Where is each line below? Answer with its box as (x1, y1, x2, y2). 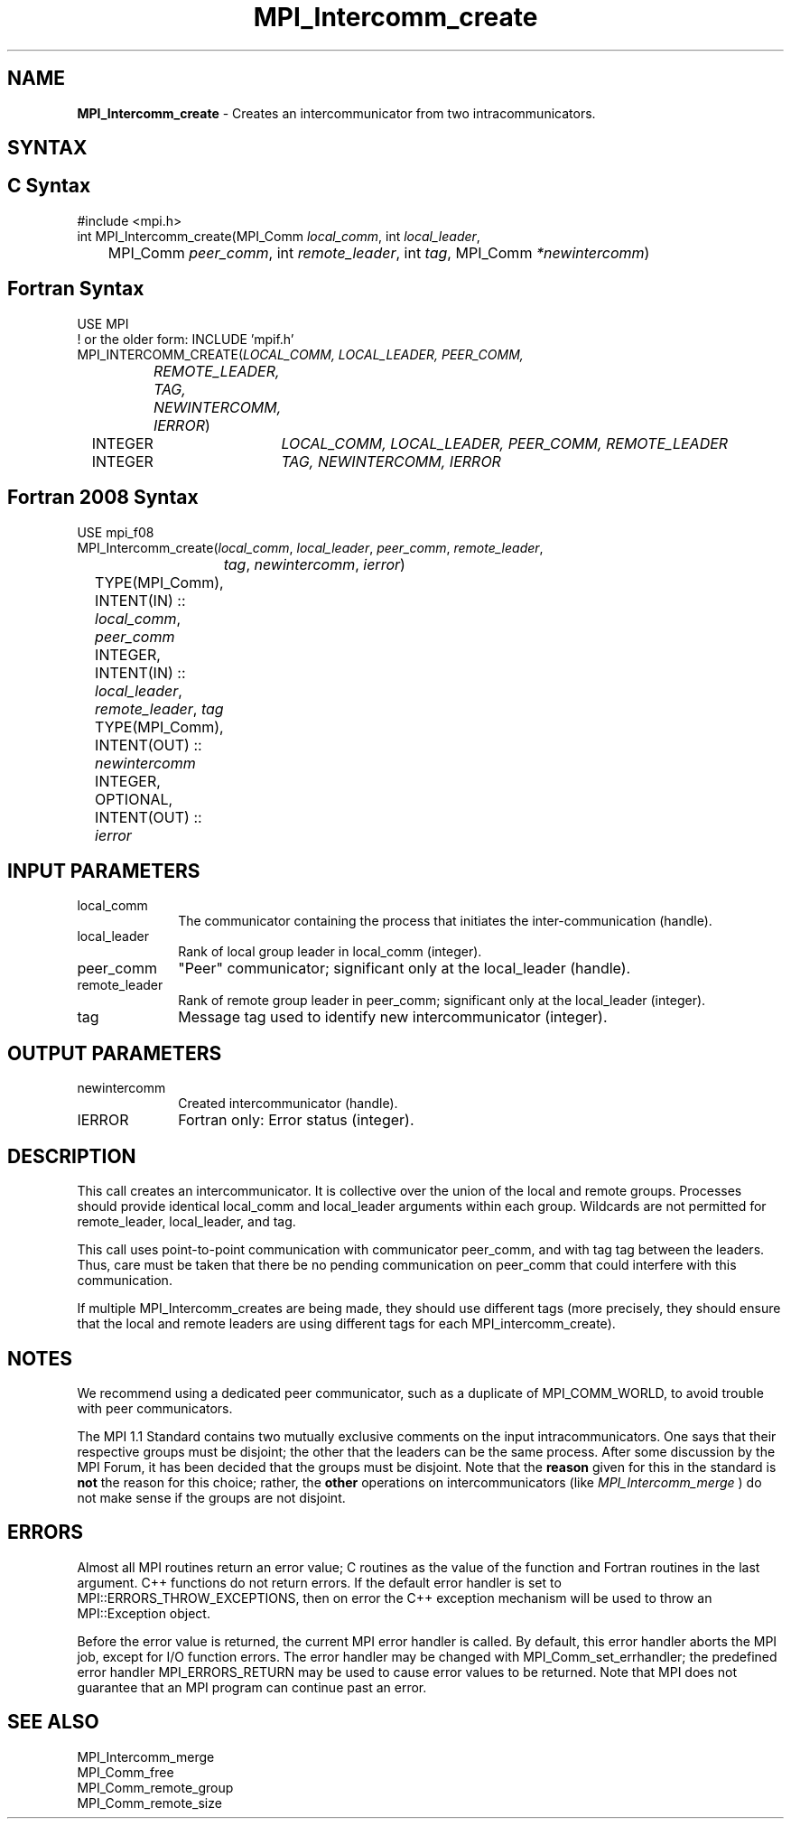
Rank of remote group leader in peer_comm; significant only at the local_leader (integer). (178, 992, 706, 1009)
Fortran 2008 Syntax (7, 486, 199, 509)
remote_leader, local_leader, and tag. (77, 1214, 296, 1230)
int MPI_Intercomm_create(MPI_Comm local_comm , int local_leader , (77, 228, 480, 244)
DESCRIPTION (7, 1144, 136, 1168)
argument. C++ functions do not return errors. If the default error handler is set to (77, 1574, 562, 1590)
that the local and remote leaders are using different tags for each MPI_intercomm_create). (77, 1316, 616, 1332)
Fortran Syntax (7, 277, 144, 301)
